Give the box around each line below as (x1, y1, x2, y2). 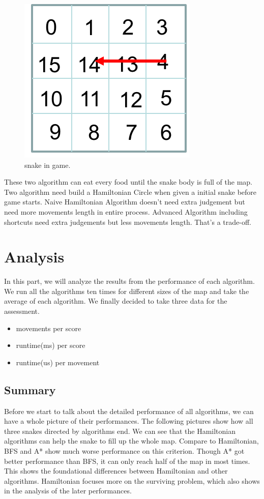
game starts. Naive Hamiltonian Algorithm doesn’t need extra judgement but (4, 196, 245, 207)
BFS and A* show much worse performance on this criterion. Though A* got (4, 446, 245, 456)
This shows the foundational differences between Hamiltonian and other (4, 465, 228, 476)
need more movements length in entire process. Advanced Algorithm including (4, 206, 248, 217)
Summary (4, 381, 56, 397)
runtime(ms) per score (16, 340, 85, 350)
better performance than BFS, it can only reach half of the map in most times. (4, 455, 250, 466)
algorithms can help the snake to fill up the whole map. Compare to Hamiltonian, (4, 435, 259, 446)
